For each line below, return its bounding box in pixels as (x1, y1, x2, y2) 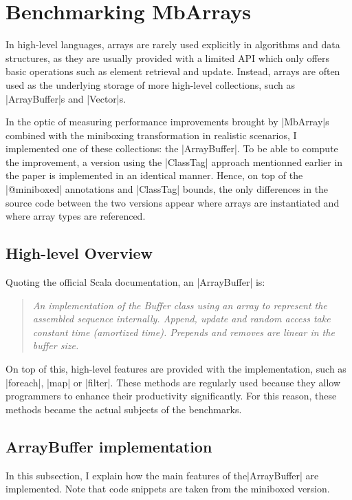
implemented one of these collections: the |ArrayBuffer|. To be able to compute (5, 141, 338, 156)
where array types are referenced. (5, 209, 146, 223)
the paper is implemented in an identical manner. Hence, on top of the (5, 168, 303, 183)
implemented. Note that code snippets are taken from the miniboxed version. (5, 481, 330, 496)
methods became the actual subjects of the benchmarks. (5, 402, 242, 416)
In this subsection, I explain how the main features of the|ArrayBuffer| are (5, 468, 319, 482)
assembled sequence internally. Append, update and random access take (32, 311, 331, 326)
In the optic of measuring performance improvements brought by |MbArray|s (5, 114, 329, 129)
